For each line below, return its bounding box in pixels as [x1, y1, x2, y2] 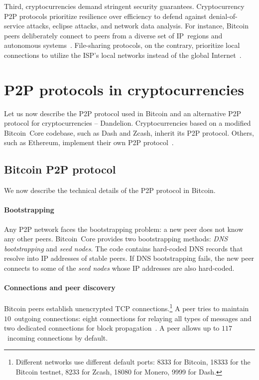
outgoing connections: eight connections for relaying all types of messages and [14, 313, 252, 323]
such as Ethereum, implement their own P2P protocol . [4, 137, 174, 148]
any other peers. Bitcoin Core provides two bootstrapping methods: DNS [4, 233, 228, 244]
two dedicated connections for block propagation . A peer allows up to [4, 323, 220, 333]
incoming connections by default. [7, 332, 108, 343]
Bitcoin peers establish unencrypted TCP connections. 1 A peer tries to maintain [4, 302, 249, 314]
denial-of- [209, 10, 238, 21]
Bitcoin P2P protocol [4, 162, 116, 177]
